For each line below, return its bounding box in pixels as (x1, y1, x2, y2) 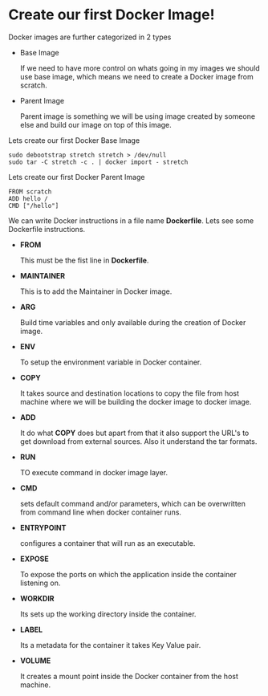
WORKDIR (19, 593, 55, 603)
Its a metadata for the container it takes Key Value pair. (19, 640, 201, 649)
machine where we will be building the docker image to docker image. (19, 397, 252, 406)
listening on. (19, 578, 61, 588)
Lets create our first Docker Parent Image (8, 172, 145, 181)
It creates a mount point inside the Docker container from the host (19, 671, 239, 681)
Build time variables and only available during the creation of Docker (19, 317, 246, 327)
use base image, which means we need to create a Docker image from (19, 71, 254, 81)
